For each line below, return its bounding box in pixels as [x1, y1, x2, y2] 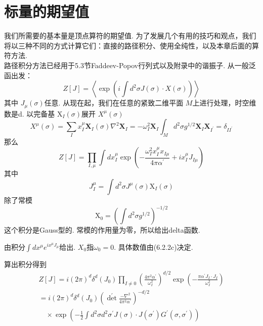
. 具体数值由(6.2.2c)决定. [114, 241, 193, 252]
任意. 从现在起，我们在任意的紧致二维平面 [44, 97, 184, 108]
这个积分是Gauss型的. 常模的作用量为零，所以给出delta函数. [4, 225, 200, 235]
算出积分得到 [4, 258, 47, 269]
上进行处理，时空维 [192, 97, 256, 108]
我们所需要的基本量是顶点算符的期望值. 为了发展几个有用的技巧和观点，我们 [4, 30, 256, 41]
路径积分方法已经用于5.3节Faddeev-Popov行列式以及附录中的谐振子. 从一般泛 [4, 60, 256, 70]
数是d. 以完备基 [4, 108, 55, 119]
